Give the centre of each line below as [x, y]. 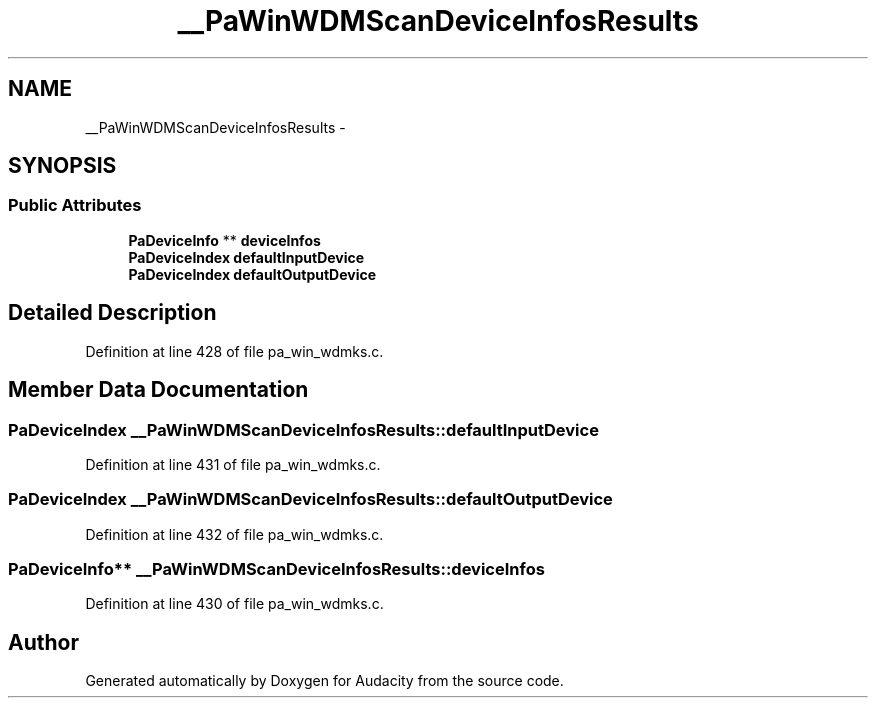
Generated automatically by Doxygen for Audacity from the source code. [324, 681]
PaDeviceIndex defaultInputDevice [246, 257]
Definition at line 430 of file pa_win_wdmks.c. [234, 604]
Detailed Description [112, 313]
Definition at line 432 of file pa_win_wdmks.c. [234, 534]
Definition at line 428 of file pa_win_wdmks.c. [234, 351]
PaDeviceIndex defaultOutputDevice [252, 274]
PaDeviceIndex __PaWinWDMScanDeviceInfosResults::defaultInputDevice [303, 429]
